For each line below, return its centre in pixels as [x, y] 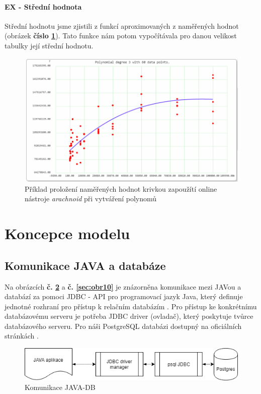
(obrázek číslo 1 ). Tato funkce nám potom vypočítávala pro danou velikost [121, 36]
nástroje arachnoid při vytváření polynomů [91, 199]
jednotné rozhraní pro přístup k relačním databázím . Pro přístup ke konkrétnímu [131, 306]
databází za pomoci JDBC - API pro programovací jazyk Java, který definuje [124, 296]
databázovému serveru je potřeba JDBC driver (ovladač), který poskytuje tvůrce [129, 316]
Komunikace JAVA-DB [60, 387]
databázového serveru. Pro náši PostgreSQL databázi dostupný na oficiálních [123, 326]
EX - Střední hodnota [43, 6]
